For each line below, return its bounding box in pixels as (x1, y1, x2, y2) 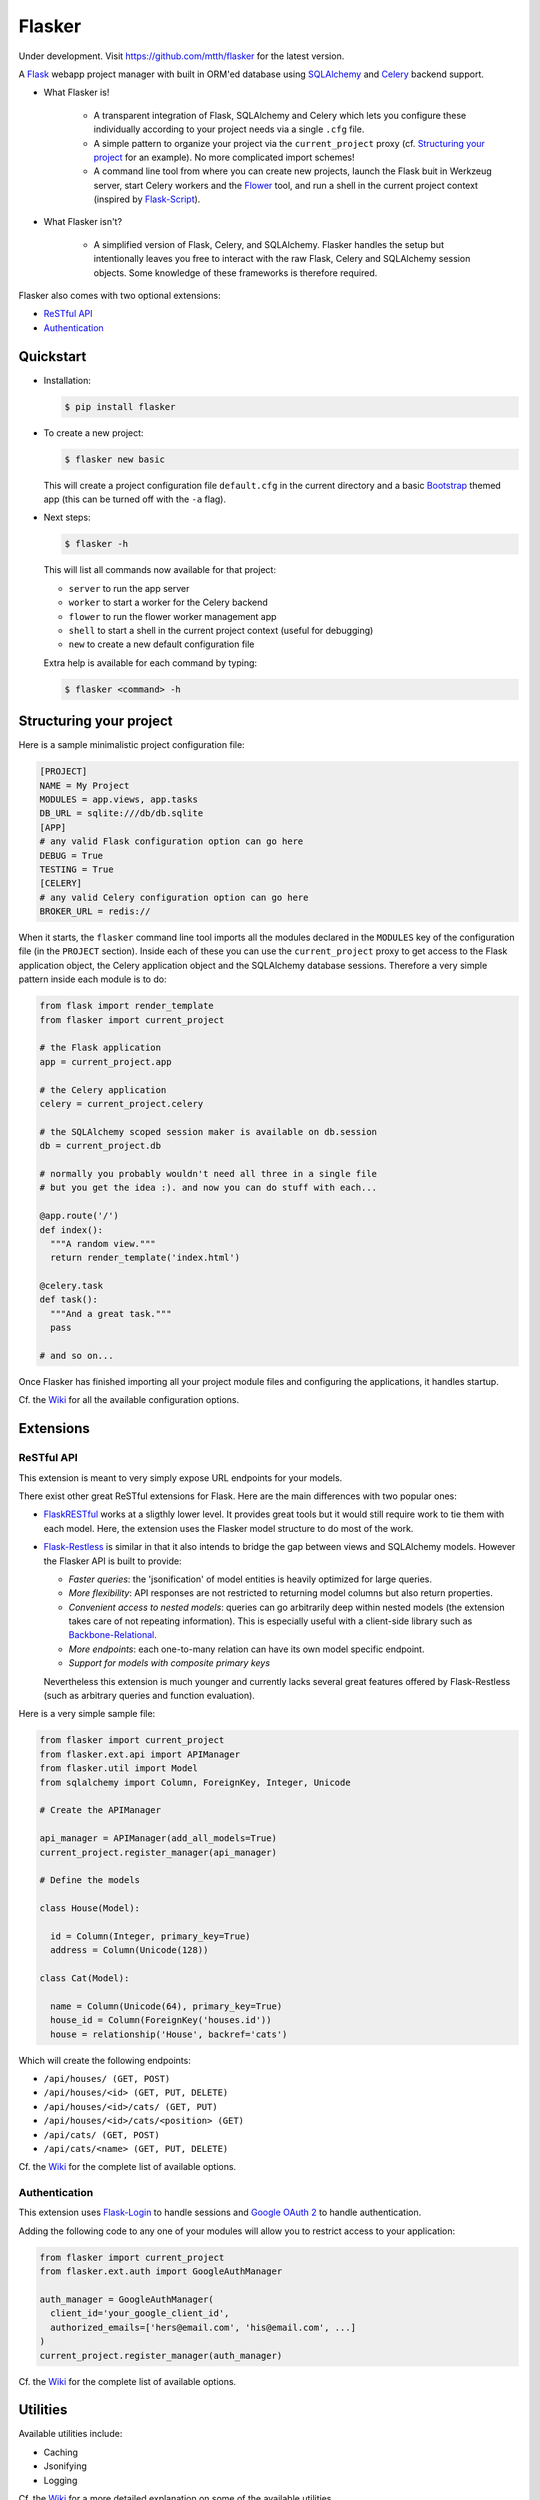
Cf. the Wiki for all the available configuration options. (18, 1394, 240, 1406)
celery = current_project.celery (39, 1098, 204, 1109)
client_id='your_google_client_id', (50, 2308, 230, 2319)
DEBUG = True (39, 850, 104, 861)
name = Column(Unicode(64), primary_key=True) (50, 2000, 283, 2012)
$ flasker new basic (64, 453, 165, 465)
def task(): (39, 1294, 99, 1305)
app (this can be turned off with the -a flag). (43, 493, 227, 505)
